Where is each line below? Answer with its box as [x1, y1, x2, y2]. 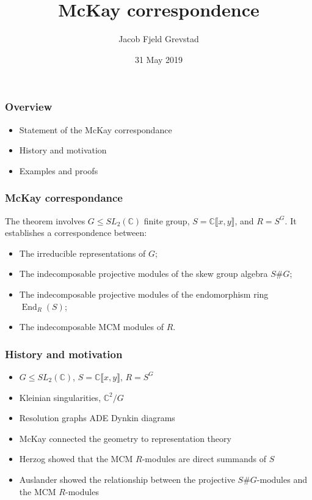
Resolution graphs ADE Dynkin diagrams [19, 411, 175, 424]
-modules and [256, 472, 307, 485]
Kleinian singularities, [19, 391, 101, 403]
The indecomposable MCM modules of [19, 320, 164, 333]
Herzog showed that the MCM [19, 452, 133, 465]
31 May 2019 [134, 53, 183, 65]
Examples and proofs [19, 164, 98, 177]
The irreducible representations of [19, 246, 146, 259]
